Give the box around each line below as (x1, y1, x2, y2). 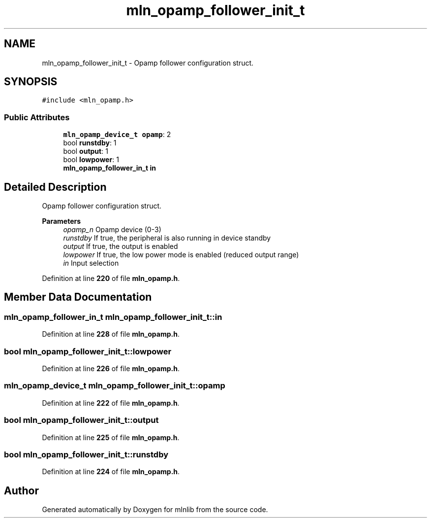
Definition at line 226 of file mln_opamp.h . (42, 364, 180, 373)
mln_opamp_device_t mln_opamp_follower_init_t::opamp (4, 381, 225, 391)
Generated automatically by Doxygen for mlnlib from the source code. (42, 505, 268, 514)
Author (4, 484, 39, 497)
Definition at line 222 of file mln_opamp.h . (42, 398, 180, 407)
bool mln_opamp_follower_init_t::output (4, 415, 159, 425)
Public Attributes (4, 112, 70, 122)
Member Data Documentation (4, 291, 152, 304)
